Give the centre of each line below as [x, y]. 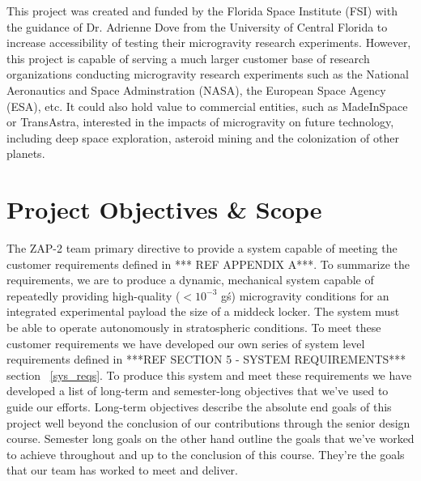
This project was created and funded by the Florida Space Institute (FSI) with [202, 11]
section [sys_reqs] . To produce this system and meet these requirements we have [209, 375]
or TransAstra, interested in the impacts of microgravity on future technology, [200, 122]
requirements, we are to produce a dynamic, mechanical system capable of [190, 280]
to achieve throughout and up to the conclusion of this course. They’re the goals [206, 454]
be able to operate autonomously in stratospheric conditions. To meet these [194, 328]
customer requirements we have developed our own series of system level [186, 343]
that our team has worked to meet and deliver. [123, 470]
